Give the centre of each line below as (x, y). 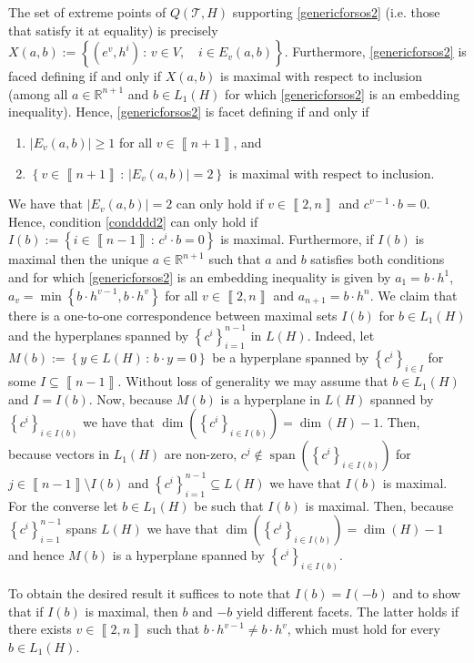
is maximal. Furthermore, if (297, 239)
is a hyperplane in (270, 398)
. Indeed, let (341, 335)
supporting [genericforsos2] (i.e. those (336, 12)
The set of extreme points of (87, 12)
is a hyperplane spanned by (188, 555)
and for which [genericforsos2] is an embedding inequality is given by (200, 276)
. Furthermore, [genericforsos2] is (375, 51)
